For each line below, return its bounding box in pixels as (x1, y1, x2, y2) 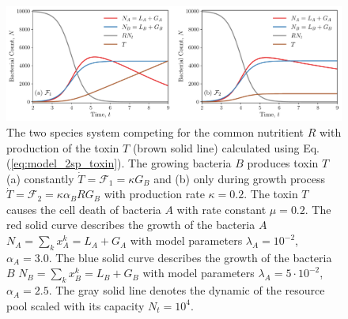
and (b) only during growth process (153, 170, 326, 186)
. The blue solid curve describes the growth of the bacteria (48, 249, 332, 265)
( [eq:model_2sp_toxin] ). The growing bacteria (6, 155, 232, 171)
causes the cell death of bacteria (6, 201, 161, 217)
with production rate (104, 186, 205, 202)
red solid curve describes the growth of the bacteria (6, 216, 255, 233)
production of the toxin (6, 139, 119, 156)
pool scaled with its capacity (6, 297, 145, 313)
